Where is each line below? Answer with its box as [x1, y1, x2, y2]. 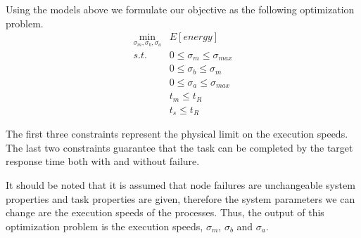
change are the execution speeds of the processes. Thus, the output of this [6, 205, 324, 220]
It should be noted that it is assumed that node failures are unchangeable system [6, 178, 355, 192]
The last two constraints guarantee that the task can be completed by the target [6, 140, 353, 154]
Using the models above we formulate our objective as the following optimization [6, 2, 355, 16]
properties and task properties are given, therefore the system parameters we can [6, 191, 355, 206]
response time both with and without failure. [6, 154, 200, 168]
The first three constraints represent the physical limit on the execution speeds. [6, 126, 348, 141]
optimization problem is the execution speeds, [6, 218, 203, 233]
